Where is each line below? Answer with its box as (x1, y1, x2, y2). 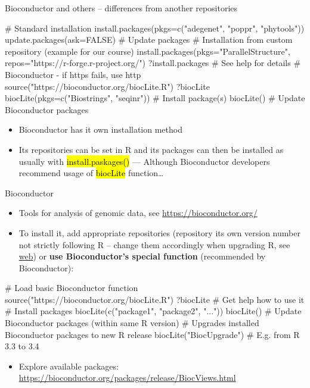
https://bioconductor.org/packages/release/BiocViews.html (18, 371, 236, 384)
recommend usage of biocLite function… (18, 167, 164, 179)
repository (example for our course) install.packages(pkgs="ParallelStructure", (5, 45, 290, 57)
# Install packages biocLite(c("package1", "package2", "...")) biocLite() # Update (5, 305, 302, 317)
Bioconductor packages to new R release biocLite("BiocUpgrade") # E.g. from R (5, 328, 300, 340)
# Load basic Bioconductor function (5, 281, 138, 294)
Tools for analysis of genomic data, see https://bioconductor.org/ (18, 206, 258, 219)
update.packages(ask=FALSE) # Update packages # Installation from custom (5, 33, 293, 46)
